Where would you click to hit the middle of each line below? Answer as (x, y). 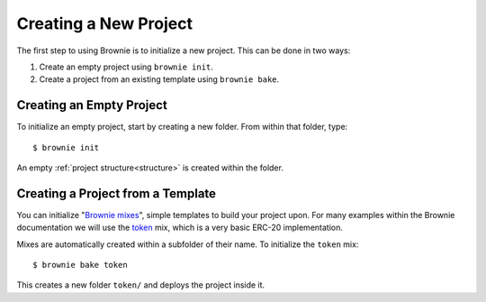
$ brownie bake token (80, 265)
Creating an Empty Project (92, 105)
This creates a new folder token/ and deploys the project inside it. (141, 285)
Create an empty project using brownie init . (126, 67)
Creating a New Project (105, 23)
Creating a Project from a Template (116, 193)
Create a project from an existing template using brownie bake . (159, 79)
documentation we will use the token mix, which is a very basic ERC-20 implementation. (180, 228)
